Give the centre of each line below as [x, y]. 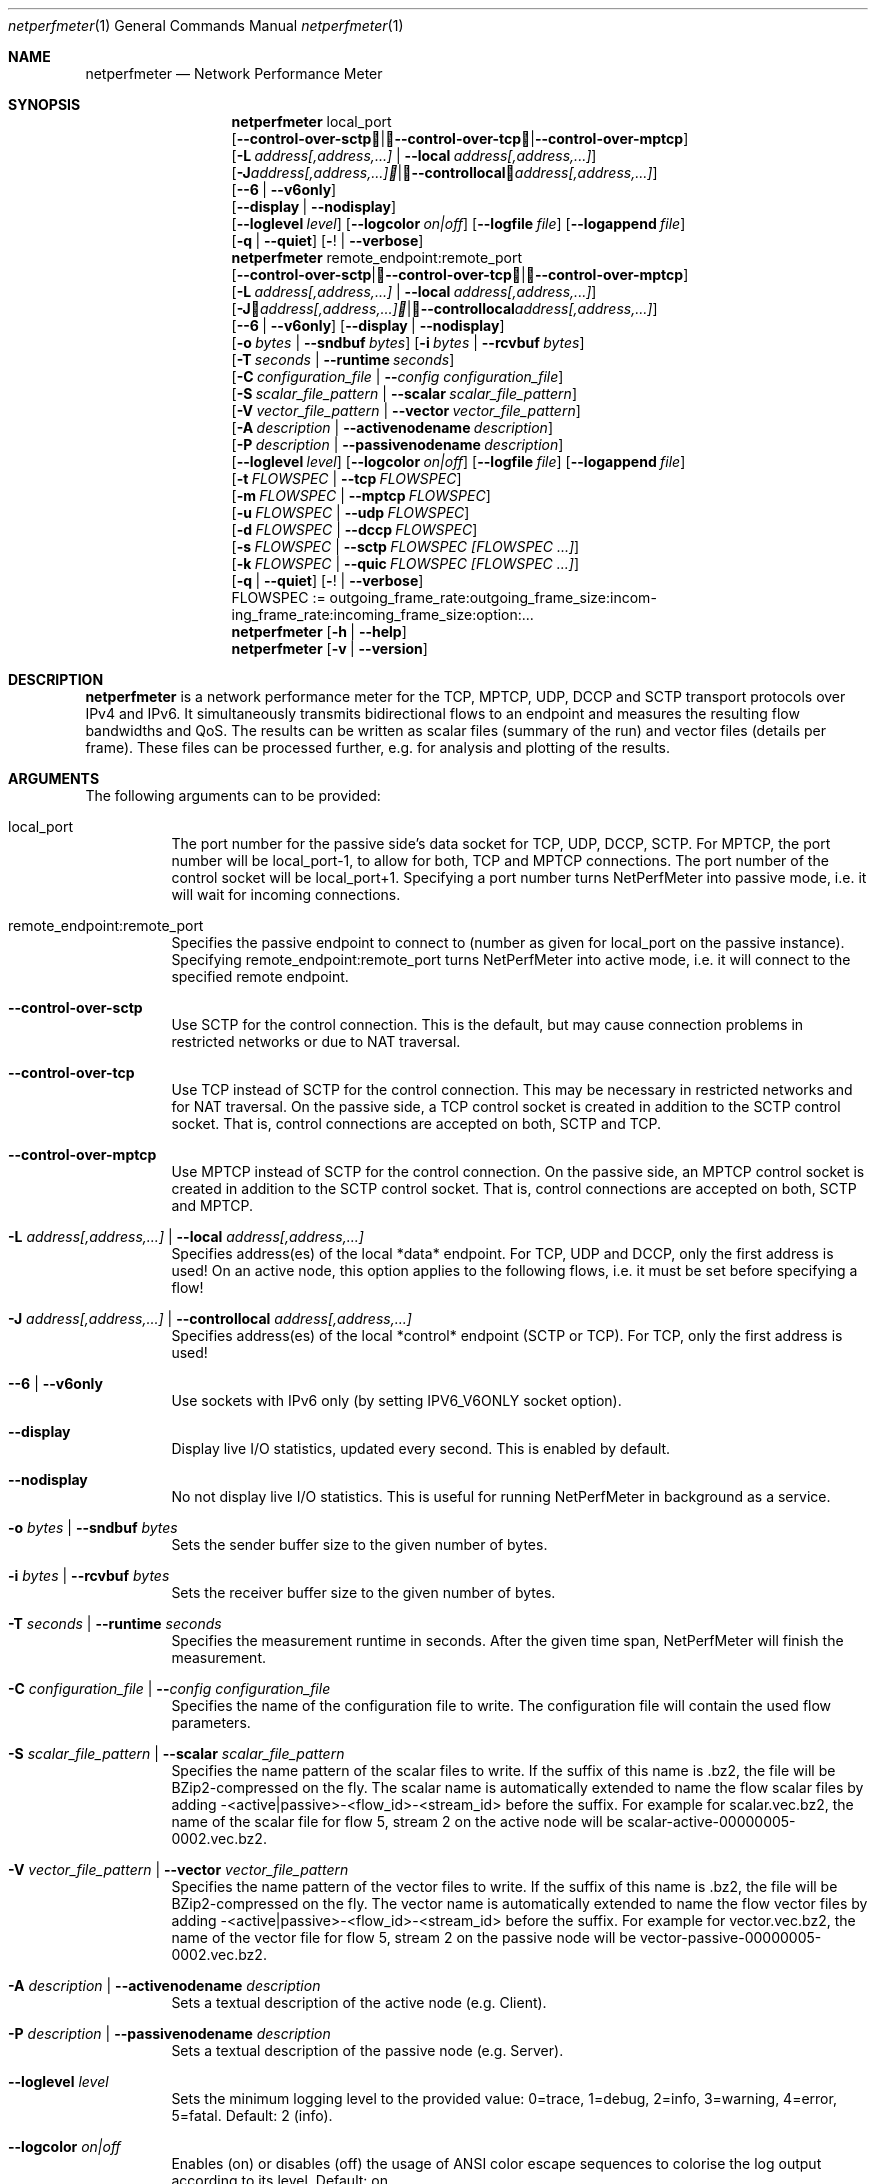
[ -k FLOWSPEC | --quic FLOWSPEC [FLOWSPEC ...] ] [405, 563]
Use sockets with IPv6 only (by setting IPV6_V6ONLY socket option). [396, 1400]
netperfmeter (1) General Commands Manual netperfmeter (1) [206, 25]
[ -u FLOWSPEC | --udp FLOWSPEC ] [350, 512]
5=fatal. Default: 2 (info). [252, 2115]
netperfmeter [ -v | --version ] [329, 648]
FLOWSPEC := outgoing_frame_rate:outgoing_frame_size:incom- [444, 597]
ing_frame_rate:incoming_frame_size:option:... [382, 614]
